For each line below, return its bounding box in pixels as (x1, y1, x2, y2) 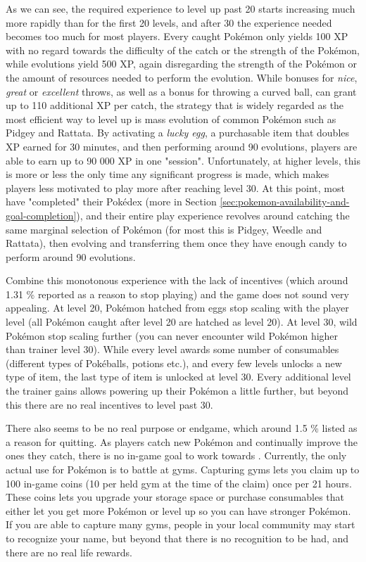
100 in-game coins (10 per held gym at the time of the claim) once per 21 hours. (6, 475, 352, 490)
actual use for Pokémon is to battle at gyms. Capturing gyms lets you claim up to (6, 462, 360, 476)
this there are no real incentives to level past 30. (6, 397, 213, 411)
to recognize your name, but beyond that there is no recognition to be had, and (6, 530, 349, 545)
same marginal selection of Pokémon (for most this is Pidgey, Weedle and (6, 222, 322, 236)
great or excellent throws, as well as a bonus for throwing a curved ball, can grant (6, 84, 357, 98)
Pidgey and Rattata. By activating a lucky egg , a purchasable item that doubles (6, 125, 350, 140)
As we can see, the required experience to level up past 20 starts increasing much (6, 1, 355, 15)
